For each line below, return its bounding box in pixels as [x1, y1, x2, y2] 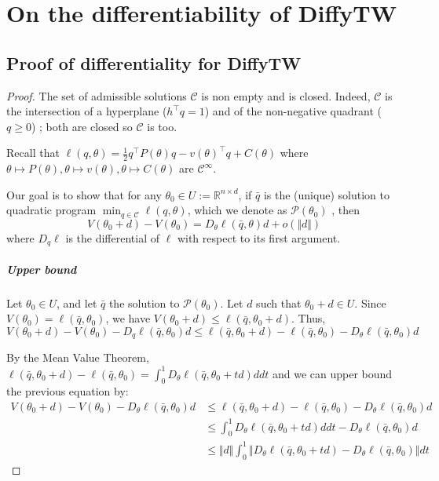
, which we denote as [187, 202, 287, 218]
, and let [57, 294, 97, 311]
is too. [147, 118, 177, 134]
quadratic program [6, 202, 97, 218]
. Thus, [291, 310, 326, 326]
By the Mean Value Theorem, [6, 349, 149, 366]
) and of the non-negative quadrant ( [204, 103, 382, 119]
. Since [354, 294, 386, 311]
